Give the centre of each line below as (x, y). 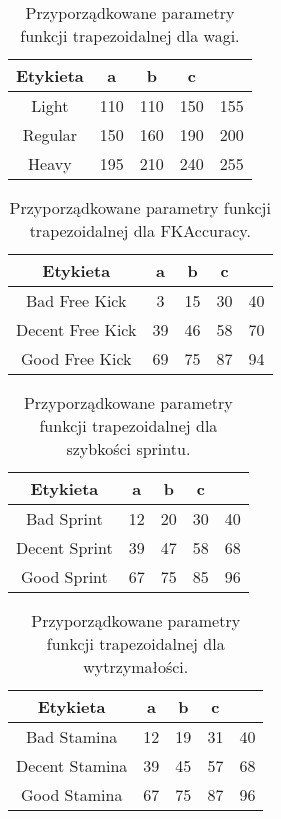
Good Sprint (64, 576)
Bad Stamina (71, 736)
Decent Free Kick (76, 329)
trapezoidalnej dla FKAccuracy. (140, 230)
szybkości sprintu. (128, 448)
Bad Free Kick (76, 300)
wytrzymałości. (136, 666)
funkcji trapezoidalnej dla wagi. (130, 35)
